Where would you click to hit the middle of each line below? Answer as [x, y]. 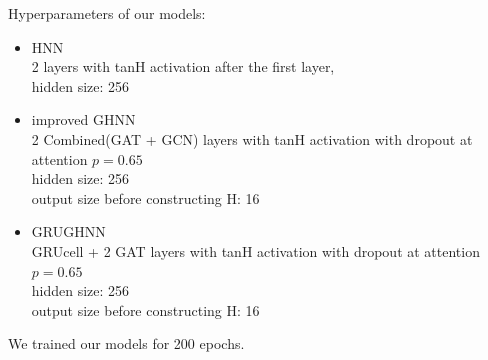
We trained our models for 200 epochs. [126, 343]
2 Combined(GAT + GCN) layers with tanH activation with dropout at [252, 138]
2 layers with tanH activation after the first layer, [183, 66]
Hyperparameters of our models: [107, 13]
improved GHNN [83, 119]
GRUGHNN [68, 231]
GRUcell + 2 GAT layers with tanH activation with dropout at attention [255, 250]
